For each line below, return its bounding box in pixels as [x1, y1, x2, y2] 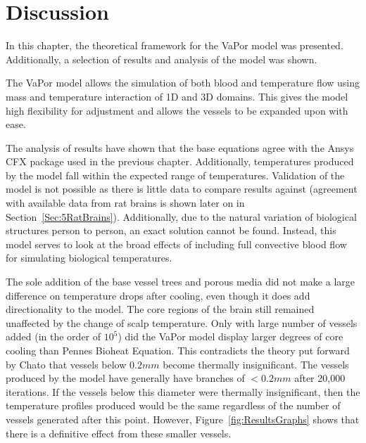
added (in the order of [6, 329, 101, 344]
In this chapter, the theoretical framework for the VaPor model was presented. [6, 38, 343, 53]
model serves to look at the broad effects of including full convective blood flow [6, 236, 347, 251]
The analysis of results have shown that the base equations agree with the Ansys [6, 140, 354, 155]
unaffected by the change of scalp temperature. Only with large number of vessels [6, 315, 358, 330]
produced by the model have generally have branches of [6, 371, 245, 385]
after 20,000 [294, 371, 346, 385]
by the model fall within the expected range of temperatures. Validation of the [6, 167, 345, 182]
